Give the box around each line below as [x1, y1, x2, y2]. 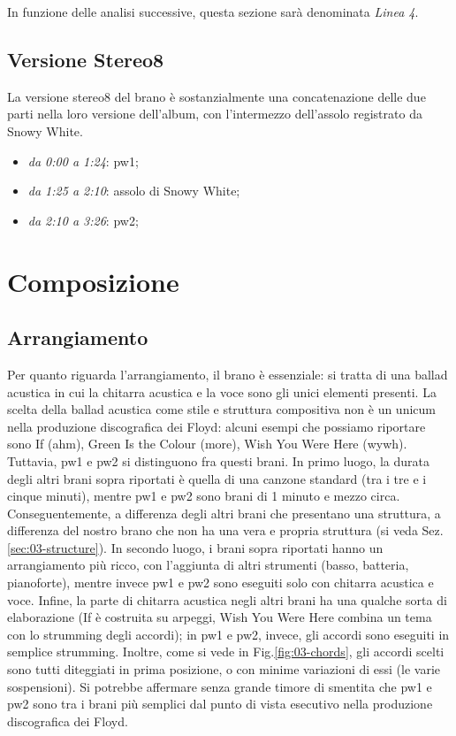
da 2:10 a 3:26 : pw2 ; [27, 211, 139, 229]
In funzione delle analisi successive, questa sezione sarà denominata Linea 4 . [7, 3, 419, 20]
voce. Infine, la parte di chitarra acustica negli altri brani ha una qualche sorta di [7, 590, 447, 609]
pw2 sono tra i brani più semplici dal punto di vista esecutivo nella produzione [7, 694, 433, 713]
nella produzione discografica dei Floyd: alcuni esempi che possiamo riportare [7, 417, 426, 435]
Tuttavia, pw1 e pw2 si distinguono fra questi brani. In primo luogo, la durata [7, 451, 430, 470]
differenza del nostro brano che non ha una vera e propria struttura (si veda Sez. [7, 521, 444, 540]
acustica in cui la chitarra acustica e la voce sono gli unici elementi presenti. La [7, 382, 437, 401]
